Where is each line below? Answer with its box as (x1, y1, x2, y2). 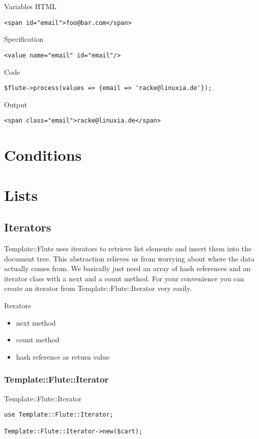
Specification (4, 34, 44, 44)
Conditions (4, 144, 82, 165)
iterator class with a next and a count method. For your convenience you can (4, 273, 244, 283)
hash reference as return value (16, 351, 109, 362)
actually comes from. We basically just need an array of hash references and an (4, 263, 251, 274)
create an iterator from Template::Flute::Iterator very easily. (4, 283, 192, 294)
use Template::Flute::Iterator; (4, 411, 113, 419)
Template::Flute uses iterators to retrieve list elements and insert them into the (4, 243, 252, 253)
